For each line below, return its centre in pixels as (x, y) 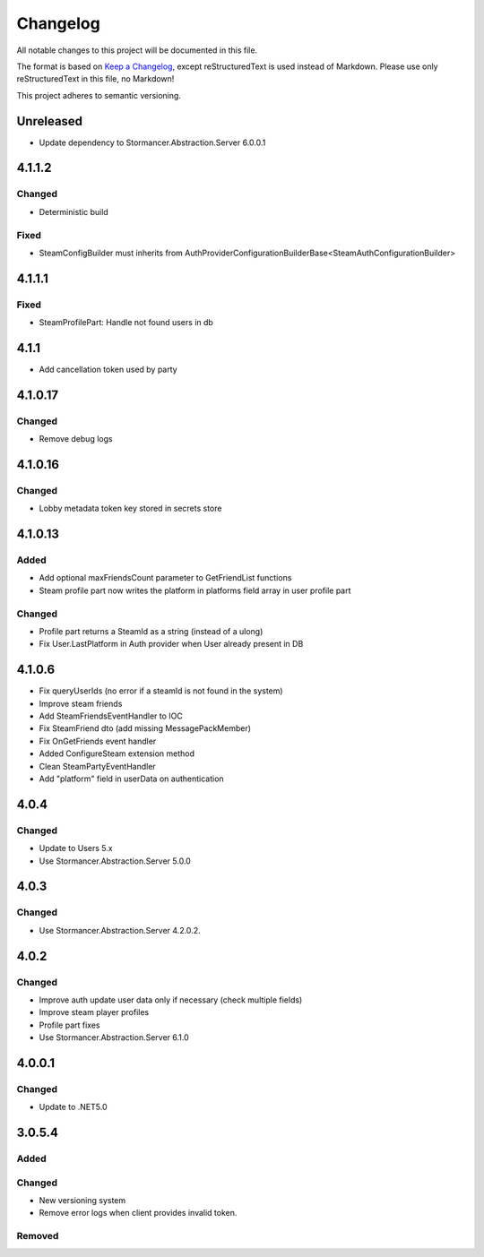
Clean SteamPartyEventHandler (97, 766)
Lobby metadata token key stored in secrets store (130, 508)
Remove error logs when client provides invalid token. (138, 1213)
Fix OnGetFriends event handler (98, 741)
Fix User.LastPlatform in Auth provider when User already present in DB (171, 644)
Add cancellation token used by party (108, 369)
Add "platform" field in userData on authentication (131, 779)
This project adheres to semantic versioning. (99, 95)
